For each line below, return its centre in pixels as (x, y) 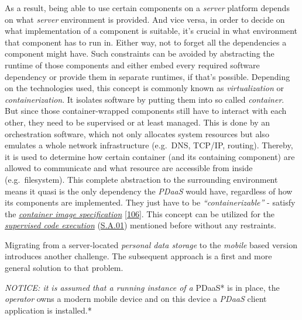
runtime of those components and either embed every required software (132, 65)
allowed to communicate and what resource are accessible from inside (129, 168)
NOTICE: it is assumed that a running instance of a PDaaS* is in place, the (142, 287)
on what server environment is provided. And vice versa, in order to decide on (145, 19)
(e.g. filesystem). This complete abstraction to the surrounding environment (141, 179)
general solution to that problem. (64, 268)
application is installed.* (48, 310)
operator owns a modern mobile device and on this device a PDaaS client (136, 299)
